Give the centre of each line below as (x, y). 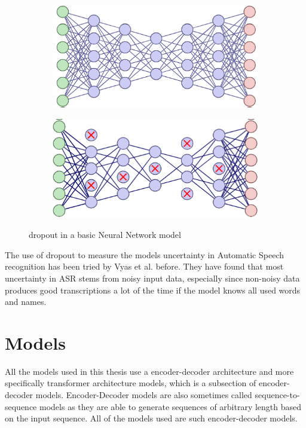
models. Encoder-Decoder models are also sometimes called (144, 395)
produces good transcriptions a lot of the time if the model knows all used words (153, 290)
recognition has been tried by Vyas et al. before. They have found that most (144, 266)
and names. (26, 302)
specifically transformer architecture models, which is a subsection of (131, 383)
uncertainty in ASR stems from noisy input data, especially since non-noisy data (152, 278)
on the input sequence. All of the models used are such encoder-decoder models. (151, 418)
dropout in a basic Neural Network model (105, 235)
